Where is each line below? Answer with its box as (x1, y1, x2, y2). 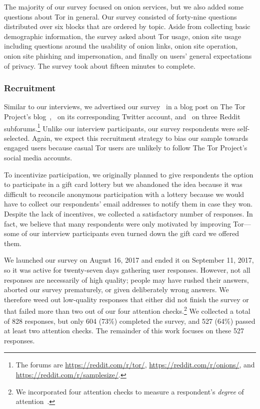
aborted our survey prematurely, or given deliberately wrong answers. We (4, 284, 229, 295)
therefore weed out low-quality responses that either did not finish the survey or (4, 294, 249, 304)
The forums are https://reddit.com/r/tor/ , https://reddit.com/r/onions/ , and (15, 359, 255, 370)
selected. (4, 132, 30, 143)
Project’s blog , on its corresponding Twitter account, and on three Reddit (4, 111, 240, 121)
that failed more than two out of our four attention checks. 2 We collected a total (4, 304, 250, 316)
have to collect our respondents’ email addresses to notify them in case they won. (4, 198, 253, 209)
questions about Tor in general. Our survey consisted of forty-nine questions (4, 11, 237, 22)
